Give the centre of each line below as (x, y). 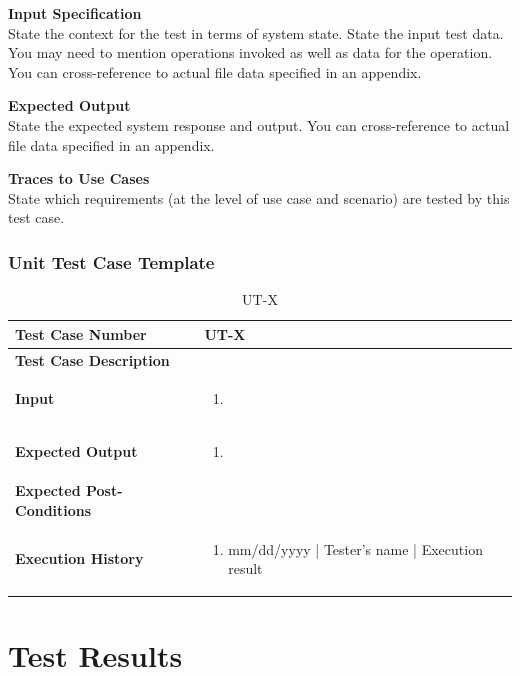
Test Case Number (81, 333)
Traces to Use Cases (79, 178)
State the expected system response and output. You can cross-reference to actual (259, 124)
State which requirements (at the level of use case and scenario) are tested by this (259, 197)
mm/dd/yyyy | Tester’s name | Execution (355, 548)
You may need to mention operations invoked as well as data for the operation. (250, 52)
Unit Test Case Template (111, 261)
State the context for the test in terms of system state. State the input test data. (256, 32)
